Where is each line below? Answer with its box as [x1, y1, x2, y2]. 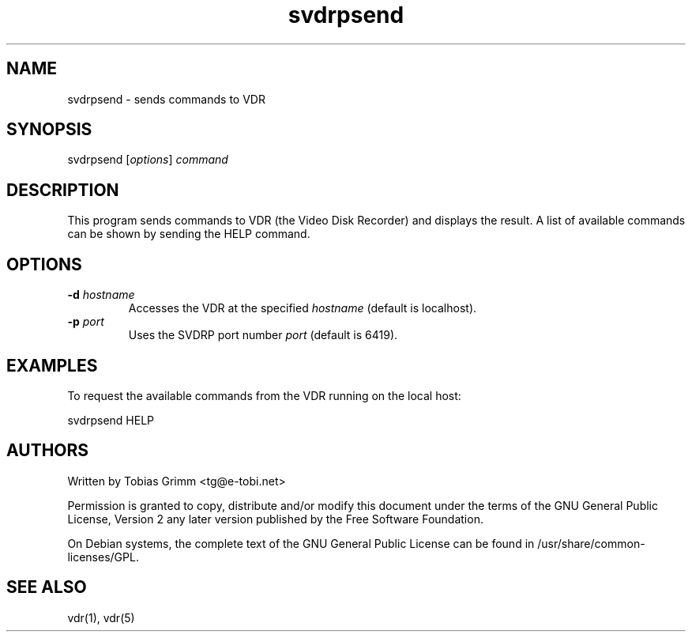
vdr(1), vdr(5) [67, 610, 135, 625]
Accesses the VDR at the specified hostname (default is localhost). [128, 301, 477, 315]
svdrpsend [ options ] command [67, 153, 228, 167]
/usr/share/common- [537, 536, 645, 550]
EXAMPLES [6, 355, 98, 376]
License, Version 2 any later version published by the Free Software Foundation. [67, 512, 483, 526]
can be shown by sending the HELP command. [67, 227, 310, 241]
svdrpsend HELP [67, 413, 155, 427]
